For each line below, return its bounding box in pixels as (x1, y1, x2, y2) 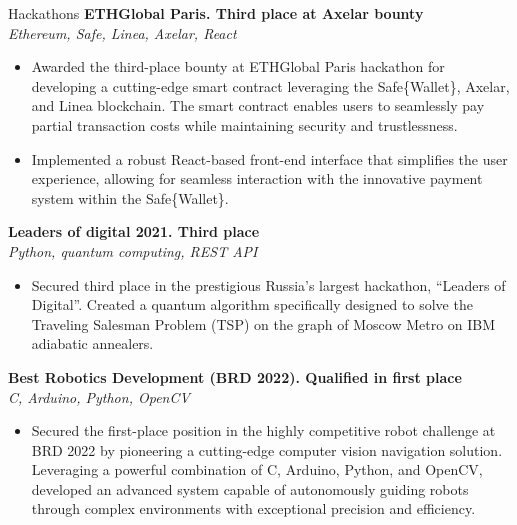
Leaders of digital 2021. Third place (8, 221, 260, 242)
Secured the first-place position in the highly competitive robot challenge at (31, 420, 496, 441)
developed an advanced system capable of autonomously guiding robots (31, 478, 469, 499)
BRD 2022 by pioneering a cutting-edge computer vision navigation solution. (31, 439, 503, 460)
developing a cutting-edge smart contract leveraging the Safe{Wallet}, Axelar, (31, 75, 510, 96)
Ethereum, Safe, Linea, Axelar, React (8, 22, 237, 43)
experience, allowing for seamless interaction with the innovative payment (31, 168, 483, 189)
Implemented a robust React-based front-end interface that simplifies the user (31, 148, 508, 169)
